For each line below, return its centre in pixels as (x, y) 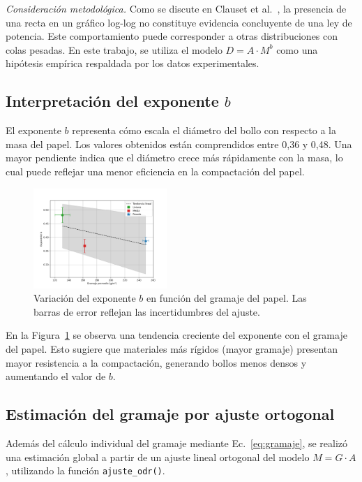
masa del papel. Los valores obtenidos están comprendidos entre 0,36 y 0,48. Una (179, 144)
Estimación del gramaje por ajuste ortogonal (170, 414)
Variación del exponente (85, 298)
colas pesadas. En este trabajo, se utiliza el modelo (114, 49)
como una (297, 49)
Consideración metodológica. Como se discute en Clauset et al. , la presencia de (176, 8)
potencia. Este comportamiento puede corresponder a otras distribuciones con (172, 36)
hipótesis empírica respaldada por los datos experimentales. (133, 63)
